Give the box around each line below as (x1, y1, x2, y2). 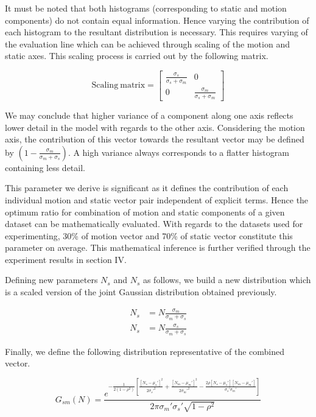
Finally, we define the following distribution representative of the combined (5, 345, 285, 357)
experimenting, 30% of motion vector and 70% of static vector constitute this (5, 229, 293, 242)
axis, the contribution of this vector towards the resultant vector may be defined (5, 133, 304, 145)
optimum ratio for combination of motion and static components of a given (5, 205, 285, 218)
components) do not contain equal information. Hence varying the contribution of (5, 13, 309, 26)
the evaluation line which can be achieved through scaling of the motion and (5, 37, 290, 50)
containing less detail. (5, 161, 85, 173)
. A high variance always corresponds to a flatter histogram (68, 145, 289, 158)
